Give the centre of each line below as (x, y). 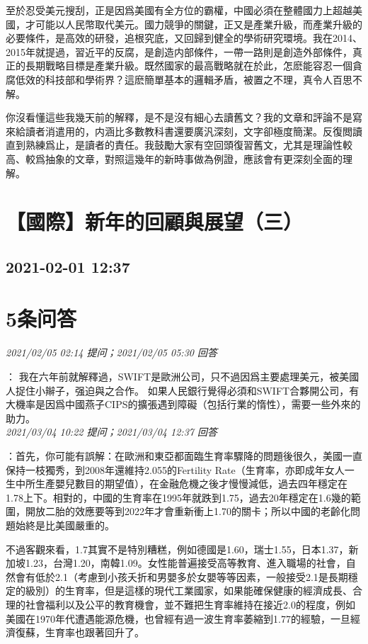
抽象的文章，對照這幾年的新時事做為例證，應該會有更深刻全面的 (194, 158)
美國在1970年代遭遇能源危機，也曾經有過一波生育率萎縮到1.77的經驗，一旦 (178, 618)
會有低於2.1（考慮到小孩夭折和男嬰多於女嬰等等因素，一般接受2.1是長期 (182, 576)
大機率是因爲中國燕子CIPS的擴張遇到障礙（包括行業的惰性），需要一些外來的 (183, 404)
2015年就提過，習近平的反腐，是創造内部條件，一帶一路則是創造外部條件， (179, 51)
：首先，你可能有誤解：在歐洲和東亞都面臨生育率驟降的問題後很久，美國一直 (184, 455)
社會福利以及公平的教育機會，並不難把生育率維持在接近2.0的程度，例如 (190, 604)
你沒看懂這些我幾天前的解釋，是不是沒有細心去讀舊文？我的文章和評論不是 (179, 117)
